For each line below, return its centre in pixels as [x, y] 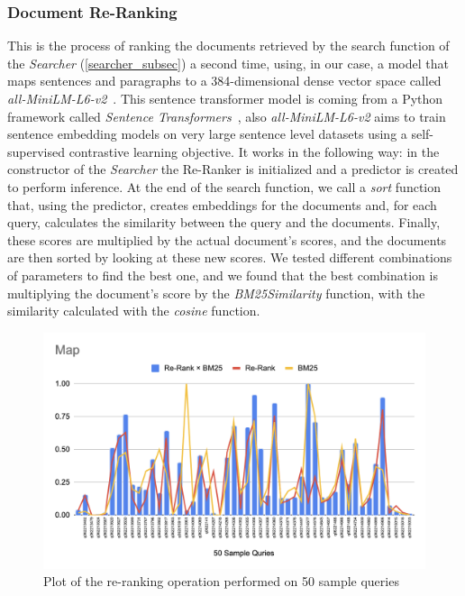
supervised [36, 151]
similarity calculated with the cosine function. [134, 311]
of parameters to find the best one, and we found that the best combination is [223, 275]
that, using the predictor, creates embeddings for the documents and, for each [222, 204]
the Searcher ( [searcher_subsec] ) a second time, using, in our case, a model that [228, 63]
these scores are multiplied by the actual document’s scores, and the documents [227, 239]
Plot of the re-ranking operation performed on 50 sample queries [221, 581]
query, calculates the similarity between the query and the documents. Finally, [224, 222]
